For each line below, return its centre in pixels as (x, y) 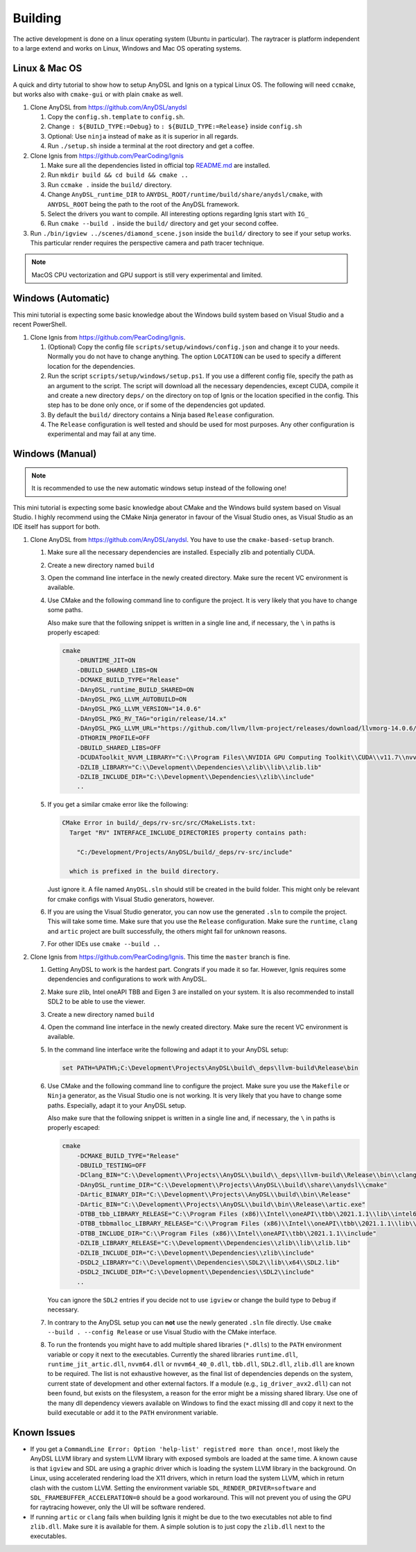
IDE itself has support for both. (57, 527)
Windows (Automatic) (61, 298)
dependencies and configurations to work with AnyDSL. (127, 979)
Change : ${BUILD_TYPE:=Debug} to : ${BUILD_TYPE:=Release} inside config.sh (175, 127)
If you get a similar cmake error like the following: (118, 805)
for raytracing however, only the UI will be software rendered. (118, 1507)
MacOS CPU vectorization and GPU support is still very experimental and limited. (147, 274)
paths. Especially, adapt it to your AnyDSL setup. (117, 1105)
